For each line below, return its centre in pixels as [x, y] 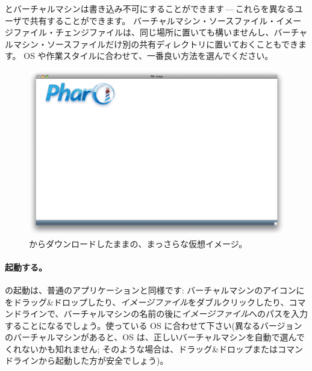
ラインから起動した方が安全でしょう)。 [91, 360]
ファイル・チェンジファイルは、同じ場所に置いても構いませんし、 [143, 32]
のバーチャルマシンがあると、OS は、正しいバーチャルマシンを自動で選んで [155, 337]
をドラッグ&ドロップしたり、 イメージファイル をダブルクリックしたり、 [147, 302]
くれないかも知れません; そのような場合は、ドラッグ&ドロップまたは [142, 348]
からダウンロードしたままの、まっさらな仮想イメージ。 [138, 243]
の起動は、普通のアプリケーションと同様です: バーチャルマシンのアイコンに [155, 290]
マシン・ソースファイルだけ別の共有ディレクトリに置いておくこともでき [155, 44]
